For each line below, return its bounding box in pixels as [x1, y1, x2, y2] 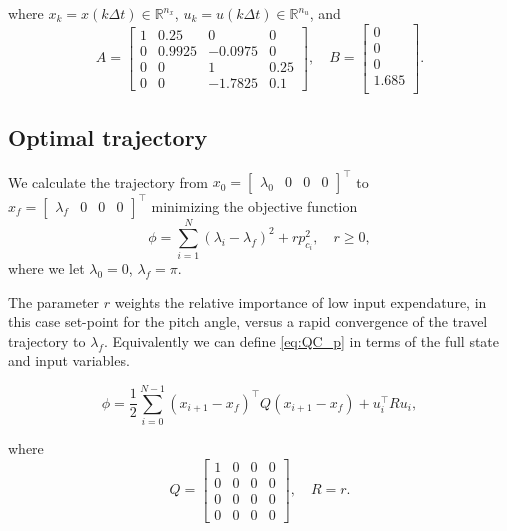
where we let [8, 258, 85, 279]
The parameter [8, 291, 100, 312]
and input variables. [8, 350, 130, 371]
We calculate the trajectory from [8, 171, 209, 192]
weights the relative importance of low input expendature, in [114, 291, 487, 312]
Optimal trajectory [8, 122, 208, 153]
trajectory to [8, 330, 86, 351]
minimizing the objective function [151, 195, 358, 216]
